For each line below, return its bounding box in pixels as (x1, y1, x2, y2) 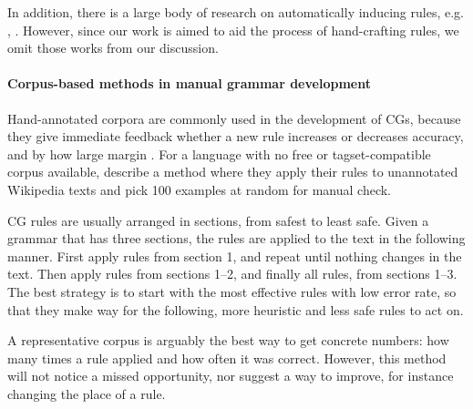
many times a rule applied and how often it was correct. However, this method (7, 348, 447, 367)
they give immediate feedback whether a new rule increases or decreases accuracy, (7, 127, 464, 146)
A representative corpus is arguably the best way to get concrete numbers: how (7, 331, 449, 350)
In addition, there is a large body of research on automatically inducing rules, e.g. (7, 3, 464, 21)
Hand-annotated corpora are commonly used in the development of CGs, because (7, 108, 461, 128)
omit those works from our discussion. (7, 38, 219, 57)
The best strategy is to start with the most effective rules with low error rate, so (7, 281, 457, 301)
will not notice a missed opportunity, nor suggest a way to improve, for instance (7, 366, 454, 385)
